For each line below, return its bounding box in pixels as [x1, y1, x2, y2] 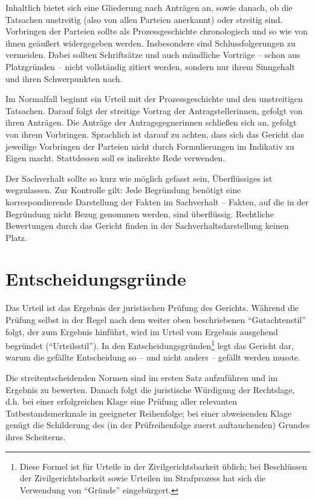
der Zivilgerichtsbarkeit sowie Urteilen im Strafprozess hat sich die [19, 472, 266, 484]
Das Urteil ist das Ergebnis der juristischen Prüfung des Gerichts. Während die [5, 301, 299, 314]
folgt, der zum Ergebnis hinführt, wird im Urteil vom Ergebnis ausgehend [5, 325, 278, 338]
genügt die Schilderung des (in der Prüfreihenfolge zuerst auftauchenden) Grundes [5, 418, 310, 431]
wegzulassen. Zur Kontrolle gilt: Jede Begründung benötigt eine [5, 184, 241, 196]
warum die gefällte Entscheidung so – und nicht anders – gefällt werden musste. [5, 351, 300, 364]
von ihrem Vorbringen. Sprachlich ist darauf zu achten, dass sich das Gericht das [5, 127, 304, 140]
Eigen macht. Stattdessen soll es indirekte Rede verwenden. [5, 152, 226, 164]
